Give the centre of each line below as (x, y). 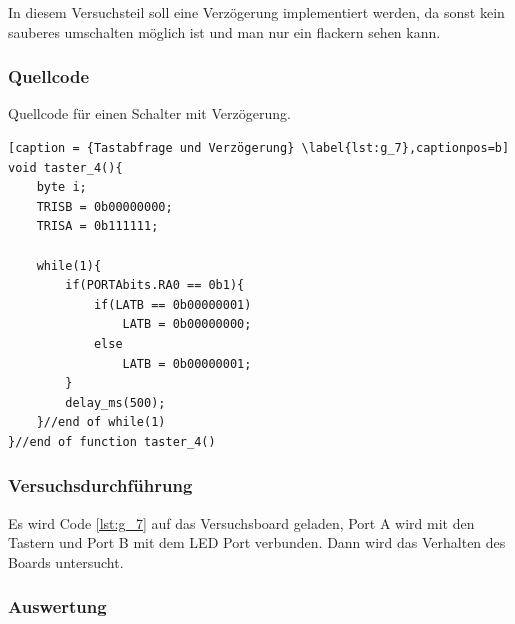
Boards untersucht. (66, 561)
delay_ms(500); (115, 402)
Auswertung (57, 606)
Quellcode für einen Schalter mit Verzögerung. (149, 113)
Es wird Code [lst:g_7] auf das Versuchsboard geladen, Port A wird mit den (241, 522)
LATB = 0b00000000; (187, 324)
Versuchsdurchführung (100, 485)
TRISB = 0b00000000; (104, 206)
